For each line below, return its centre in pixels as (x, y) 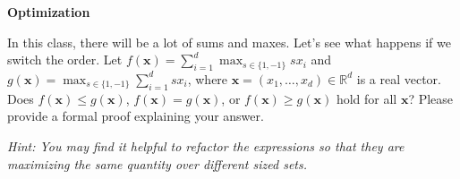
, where (208, 78)
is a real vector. (399, 78)
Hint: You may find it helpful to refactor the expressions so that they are (206, 145)
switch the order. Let (65, 60)
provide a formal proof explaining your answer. (136, 116)
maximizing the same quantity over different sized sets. (157, 163)
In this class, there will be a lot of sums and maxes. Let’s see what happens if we (229, 42)
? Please (431, 98)
